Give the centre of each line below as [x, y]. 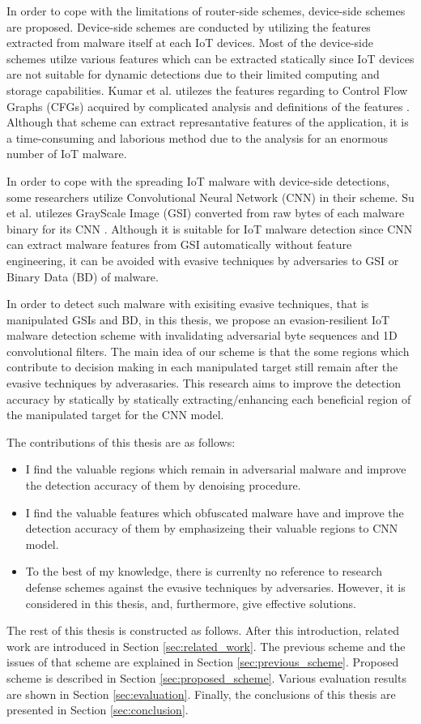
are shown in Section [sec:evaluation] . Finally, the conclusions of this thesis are [201, 694]
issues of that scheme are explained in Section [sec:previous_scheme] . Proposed [203, 662]
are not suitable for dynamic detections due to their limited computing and [193, 74]
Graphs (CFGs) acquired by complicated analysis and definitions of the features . [208, 106]
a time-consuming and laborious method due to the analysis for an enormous [198, 137]
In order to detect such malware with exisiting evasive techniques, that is [188, 304]
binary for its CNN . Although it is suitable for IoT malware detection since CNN [210, 228]
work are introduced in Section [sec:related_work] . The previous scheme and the [206, 646]
